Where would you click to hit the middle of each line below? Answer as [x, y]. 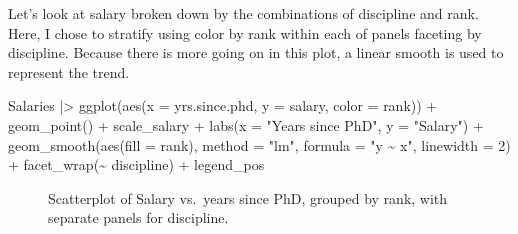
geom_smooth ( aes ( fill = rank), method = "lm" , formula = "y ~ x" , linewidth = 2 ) [259, 144]
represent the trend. [69, 71]
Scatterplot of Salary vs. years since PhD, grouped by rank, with [248, 197]
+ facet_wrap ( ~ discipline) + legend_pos [136, 164]
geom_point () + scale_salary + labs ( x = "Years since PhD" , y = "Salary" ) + [246, 124]
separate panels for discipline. [138, 217]
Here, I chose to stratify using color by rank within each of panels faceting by [245, 32]
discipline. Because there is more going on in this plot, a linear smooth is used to [256, 52]
